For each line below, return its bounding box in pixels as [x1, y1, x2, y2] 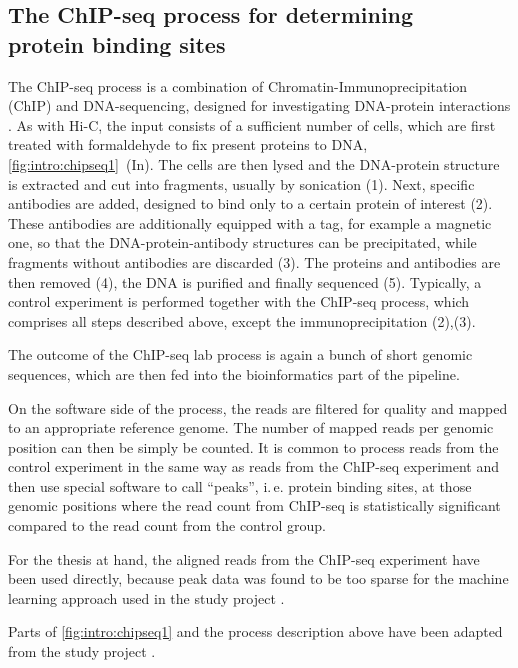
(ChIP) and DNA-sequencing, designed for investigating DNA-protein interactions [8, 95, 511, 116]
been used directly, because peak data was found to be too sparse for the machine [8, 568, 509, 589]
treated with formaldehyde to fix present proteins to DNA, [8, 134, 368, 155]
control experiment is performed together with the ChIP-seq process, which [8, 291, 470, 312]
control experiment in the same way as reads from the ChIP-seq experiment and [8, 456, 500, 477]
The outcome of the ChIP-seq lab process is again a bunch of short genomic [8, 344, 473, 365]
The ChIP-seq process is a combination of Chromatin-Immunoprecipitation [8, 75, 468, 96]
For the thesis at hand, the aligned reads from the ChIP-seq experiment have [8, 548, 480, 569]
